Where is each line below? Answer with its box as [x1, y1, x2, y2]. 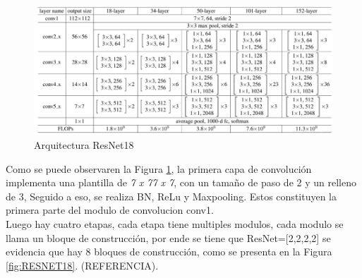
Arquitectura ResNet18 [34, 138, 134, 152]
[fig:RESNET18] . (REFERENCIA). [6, 258, 159, 272]
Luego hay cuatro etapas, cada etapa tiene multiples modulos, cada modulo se [6, 217, 344, 231]
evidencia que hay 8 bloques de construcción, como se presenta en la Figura [6, 244, 332, 259]
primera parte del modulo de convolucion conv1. [6, 203, 214, 217]
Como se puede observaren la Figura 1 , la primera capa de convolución [6, 161, 312, 176]
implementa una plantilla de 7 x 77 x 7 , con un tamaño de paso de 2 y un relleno [6, 175, 356, 190]
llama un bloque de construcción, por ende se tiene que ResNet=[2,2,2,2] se [6, 230, 331, 245]
